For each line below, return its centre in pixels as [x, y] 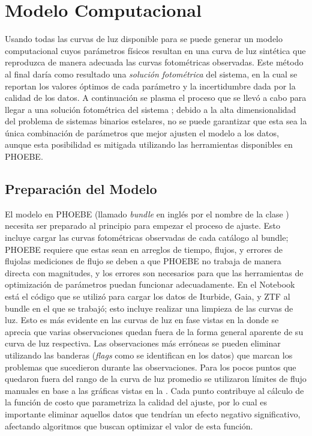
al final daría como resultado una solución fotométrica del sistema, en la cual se [151, 74]
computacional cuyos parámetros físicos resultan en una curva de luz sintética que [155, 50]
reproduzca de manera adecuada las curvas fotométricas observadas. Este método [154, 62]
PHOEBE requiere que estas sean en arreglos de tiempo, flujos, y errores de [144, 249]
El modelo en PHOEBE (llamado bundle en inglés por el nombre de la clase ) [147, 213]
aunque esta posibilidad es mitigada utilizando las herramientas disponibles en [149, 144]
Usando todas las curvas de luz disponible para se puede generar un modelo [144, 39]
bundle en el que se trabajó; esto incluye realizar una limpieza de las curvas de [149, 308]
